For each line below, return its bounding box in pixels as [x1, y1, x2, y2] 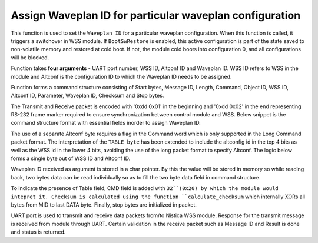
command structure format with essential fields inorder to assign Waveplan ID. [11, 119, 201, 127]
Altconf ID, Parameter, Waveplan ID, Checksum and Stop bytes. [11, 92, 164, 99]
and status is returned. [11, 228, 66, 235]
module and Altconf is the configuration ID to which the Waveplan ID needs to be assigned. [11, 73, 232, 80]
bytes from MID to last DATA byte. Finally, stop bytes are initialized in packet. [11, 201, 197, 208]
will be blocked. [11, 54, 49, 61]
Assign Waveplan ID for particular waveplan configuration [11, 9, 301, 22]
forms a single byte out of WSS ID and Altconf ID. [11, 155, 131, 162]
